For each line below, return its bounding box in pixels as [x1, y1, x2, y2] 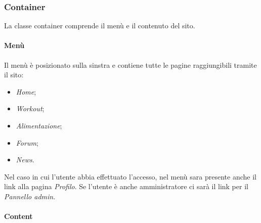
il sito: [4, 69, 24, 80]
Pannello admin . [4, 191, 56, 201]
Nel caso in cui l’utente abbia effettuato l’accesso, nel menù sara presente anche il [4, 171, 256, 182]
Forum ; [16, 137, 38, 148]
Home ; [16, 86, 36, 97]
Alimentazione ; [16, 120, 62, 130]
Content [4, 211, 33, 221]
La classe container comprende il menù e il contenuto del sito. [4, 20, 195, 31]
